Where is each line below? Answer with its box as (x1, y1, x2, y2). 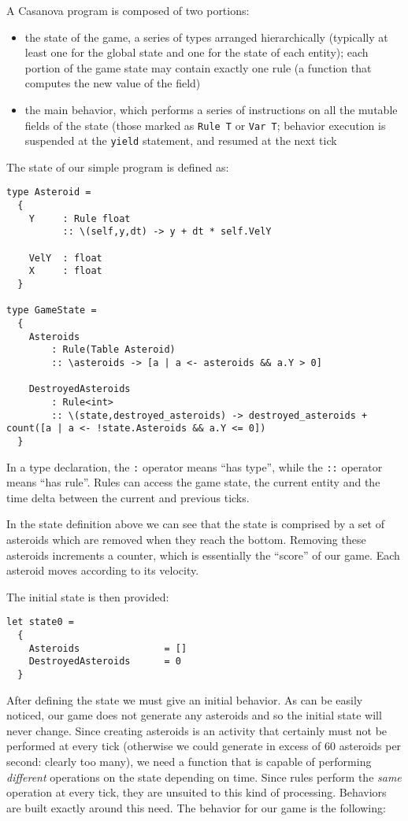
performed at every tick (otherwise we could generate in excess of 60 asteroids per (6, 738, 402, 754)
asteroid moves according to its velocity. (6, 562, 199, 579)
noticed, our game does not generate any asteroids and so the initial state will (6, 707, 382, 723)
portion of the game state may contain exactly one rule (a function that (24, 59, 372, 76)
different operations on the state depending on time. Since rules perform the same (6, 768, 402, 785)
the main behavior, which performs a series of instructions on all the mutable (24, 101, 398, 117)
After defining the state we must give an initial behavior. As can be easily (6, 691, 363, 708)
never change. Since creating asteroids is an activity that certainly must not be (6, 722, 388, 738)
